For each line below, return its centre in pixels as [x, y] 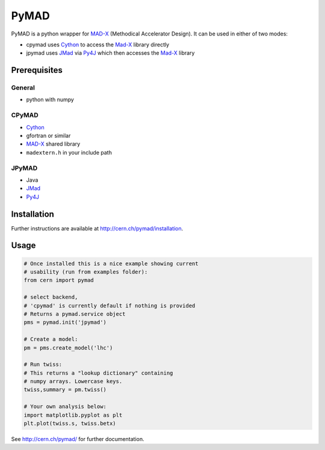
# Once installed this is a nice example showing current [111, 264]
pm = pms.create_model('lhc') [68, 348]
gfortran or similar [48, 136]
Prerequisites [37, 70]
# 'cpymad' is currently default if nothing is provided [110, 306]
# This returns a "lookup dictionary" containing [98, 373]
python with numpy [50, 100]
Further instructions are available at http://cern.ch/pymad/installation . [97, 228]
